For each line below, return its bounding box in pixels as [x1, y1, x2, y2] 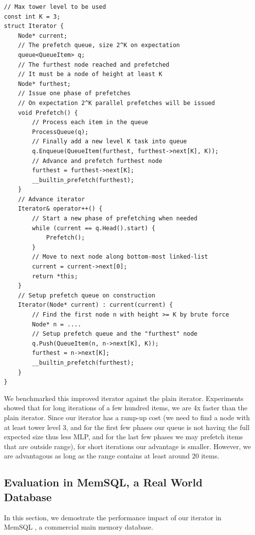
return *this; [32, 272, 78, 280]
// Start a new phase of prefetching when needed [32, 215, 198, 222]
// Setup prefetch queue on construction [18, 292, 155, 299]
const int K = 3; [4, 13, 60, 20]
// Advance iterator [18, 195, 85, 203]
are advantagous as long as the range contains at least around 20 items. [4, 451, 220, 461]
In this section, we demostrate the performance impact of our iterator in [4, 512, 222, 522]
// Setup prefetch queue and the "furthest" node [32, 330, 198, 338]
